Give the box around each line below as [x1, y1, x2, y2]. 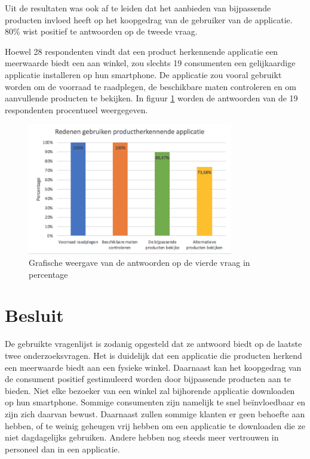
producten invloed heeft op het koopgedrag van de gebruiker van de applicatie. [5, 13, 293, 26]
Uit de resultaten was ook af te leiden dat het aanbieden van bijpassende [5, 2, 271, 14]
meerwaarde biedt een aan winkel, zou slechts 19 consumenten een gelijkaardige [5, 57, 296, 69]
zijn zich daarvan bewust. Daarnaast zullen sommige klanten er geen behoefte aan [5, 407, 305, 420]
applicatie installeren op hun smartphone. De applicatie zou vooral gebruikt [5, 68, 282, 80]
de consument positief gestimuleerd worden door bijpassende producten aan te [5, 373, 291, 385]
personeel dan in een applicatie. [5, 442, 120, 455]
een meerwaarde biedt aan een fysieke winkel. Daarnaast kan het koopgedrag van [5, 361, 302, 373]
